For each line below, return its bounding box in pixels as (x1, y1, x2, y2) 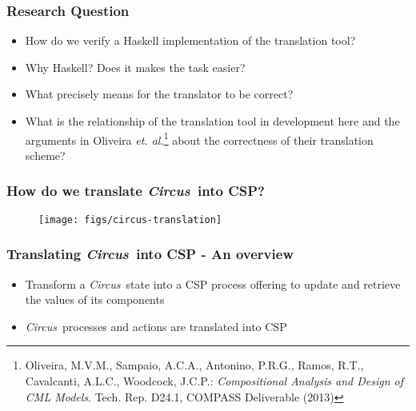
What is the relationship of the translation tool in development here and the (25, 113, 400, 129)
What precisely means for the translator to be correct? (25, 86, 294, 102)
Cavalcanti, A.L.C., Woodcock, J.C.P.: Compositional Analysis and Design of (25, 372, 404, 389)
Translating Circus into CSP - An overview (6, 244, 294, 264)
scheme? (25, 146, 66, 163)
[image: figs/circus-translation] (38, 213, 222, 225)
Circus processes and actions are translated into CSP (25, 317, 287, 334)
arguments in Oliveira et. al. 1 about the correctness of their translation (25, 129, 374, 148)
